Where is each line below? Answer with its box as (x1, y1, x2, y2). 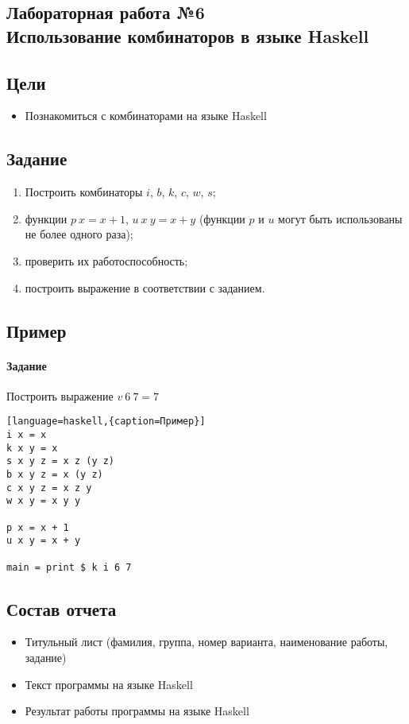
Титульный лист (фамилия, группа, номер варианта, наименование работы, (25, 633, 388, 650)
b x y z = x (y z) (6, 468, 103, 480)
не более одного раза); (25, 226, 133, 242)
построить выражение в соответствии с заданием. (25, 279, 265, 296)
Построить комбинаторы (25, 184, 143, 200)
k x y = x (6, 442, 58, 454)
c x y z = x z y (6, 482, 92, 494)
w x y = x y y (6, 495, 81, 507)
